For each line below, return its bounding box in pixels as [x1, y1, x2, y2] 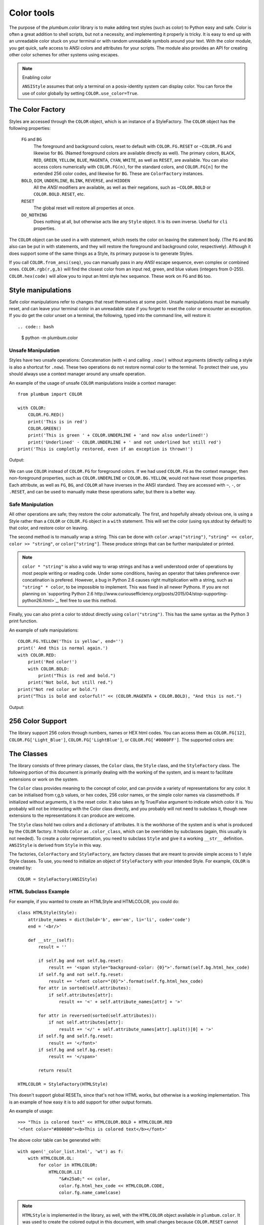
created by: [9, 865, 32, 871]
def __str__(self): [27, 937, 75, 943]
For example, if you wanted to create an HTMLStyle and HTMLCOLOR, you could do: [9, 898, 179, 904]
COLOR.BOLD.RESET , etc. [33, 191, 85, 197]
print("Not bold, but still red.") [27, 680, 113, 686]
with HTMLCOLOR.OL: [27, 1155, 75, 1161]
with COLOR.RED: [18, 652, 57, 658]
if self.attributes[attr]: [48, 992, 113, 998]
